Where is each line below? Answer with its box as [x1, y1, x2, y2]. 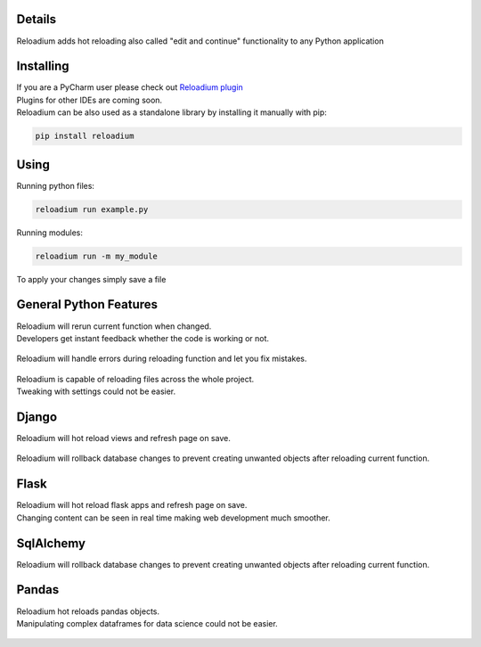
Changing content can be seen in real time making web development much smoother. [16, 512, 331, 523]
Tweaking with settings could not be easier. [16, 386, 176, 397]
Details [16, 12, 57, 27]
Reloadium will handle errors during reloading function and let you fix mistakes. [16, 353, 307, 364]
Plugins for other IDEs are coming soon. [16, 94, 163, 105]
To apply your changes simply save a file [16, 274, 167, 284]
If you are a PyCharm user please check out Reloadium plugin [16, 82, 244, 93]
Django [16, 409, 58, 424]
